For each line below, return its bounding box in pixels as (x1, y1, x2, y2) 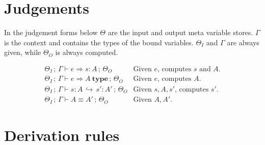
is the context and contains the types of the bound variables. (4, 37, 194, 47)
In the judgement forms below (4, 27, 98, 38)
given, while (4, 47, 41, 57)
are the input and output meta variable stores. (108, 27, 253, 38)
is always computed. (55, 47, 118, 57)
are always (227, 37, 259, 47)
